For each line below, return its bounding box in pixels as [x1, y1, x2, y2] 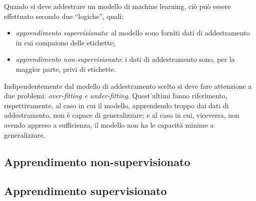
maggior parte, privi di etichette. [15, 63, 116, 74]
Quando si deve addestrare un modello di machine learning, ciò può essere [4, 1, 231, 11]
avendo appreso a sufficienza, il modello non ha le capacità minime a [4, 119, 214, 130]
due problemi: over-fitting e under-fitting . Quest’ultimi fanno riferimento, [4, 90, 227, 101]
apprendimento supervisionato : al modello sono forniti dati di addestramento [15, 27, 250, 38]
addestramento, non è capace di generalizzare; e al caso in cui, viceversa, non [4, 110, 239, 120]
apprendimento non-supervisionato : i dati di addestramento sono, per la [15, 54, 235, 64]
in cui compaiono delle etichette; [15, 37, 115, 47]
